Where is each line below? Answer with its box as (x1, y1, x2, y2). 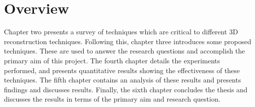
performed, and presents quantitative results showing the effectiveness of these (4, 65, 240, 75)
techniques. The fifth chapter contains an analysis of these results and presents (4, 75, 241, 85)
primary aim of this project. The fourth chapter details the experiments (4, 55, 220, 65)
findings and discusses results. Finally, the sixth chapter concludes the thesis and (4, 84, 248, 94)
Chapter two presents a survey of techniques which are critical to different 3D (4, 27, 238, 37)
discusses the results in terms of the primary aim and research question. (4, 94, 221, 104)
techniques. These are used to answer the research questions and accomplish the (4, 46, 245, 56)
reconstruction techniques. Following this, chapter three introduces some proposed (4, 36, 252, 46)
